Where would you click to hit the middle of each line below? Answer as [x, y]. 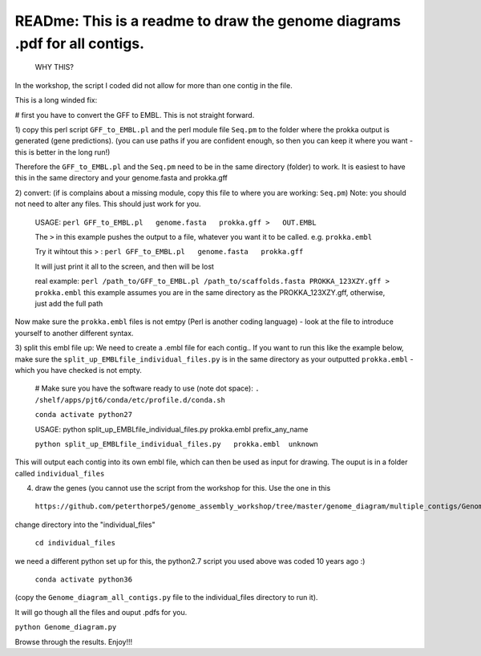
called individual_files [60, 473]
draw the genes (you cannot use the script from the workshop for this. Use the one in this [183, 488]
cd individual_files [75, 543]
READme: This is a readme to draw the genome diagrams [208, 21]
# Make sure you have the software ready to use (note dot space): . [147, 388]
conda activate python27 [83, 415]
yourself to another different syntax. [74, 333]
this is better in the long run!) [63, 152]
